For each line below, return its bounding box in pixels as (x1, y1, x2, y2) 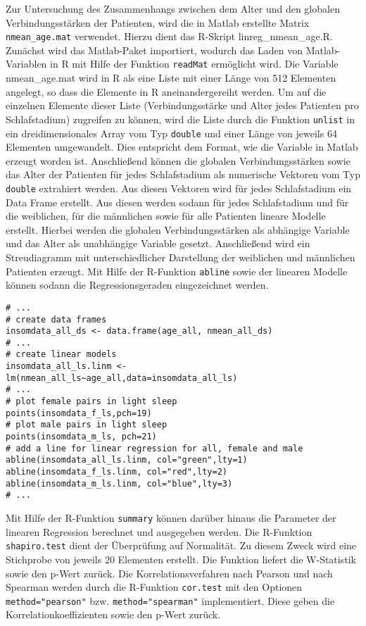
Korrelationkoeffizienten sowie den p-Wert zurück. (6, 607, 221, 622)
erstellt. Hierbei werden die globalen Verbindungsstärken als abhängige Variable (6, 222, 350, 237)
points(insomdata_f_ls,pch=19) (6, 408, 152, 418)
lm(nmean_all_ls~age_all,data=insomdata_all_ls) (6, 373, 238, 383)
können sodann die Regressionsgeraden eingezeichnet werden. (6, 277, 269, 292)
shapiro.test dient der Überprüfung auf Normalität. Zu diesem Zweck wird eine (6, 538, 357, 553)
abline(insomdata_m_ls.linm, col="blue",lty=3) (6, 478, 233, 489)
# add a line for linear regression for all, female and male (6, 443, 303, 453)
